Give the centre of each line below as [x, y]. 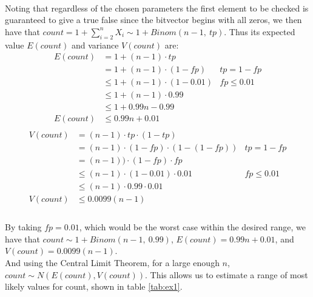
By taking [23, 227]
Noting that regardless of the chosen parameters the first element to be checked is [157, 8]
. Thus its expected [260, 31]
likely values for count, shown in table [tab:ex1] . [94, 286]
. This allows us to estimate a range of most [227, 274]
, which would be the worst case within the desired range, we [192, 227]
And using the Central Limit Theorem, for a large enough [112, 262]
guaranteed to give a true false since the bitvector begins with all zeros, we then [153, 20]
